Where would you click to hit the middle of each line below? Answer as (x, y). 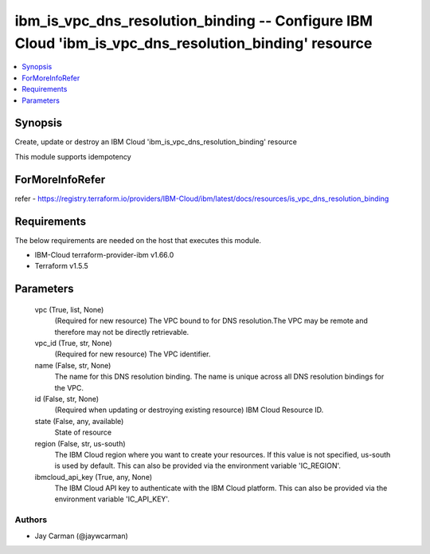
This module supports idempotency (73, 156)
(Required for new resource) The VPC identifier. (133, 354)
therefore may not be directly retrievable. (122, 332)
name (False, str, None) (73, 365)
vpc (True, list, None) (69, 309)
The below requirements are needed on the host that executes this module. (138, 240)
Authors (31, 520)
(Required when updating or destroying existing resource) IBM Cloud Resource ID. (189, 410)
